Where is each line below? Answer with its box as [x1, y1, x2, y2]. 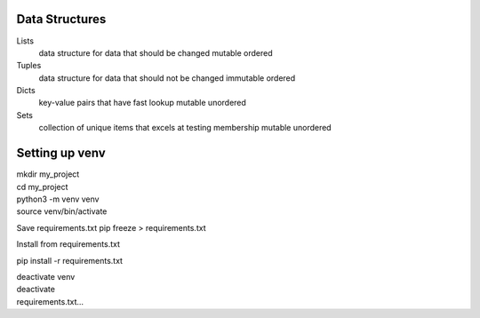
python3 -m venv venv [16, 194, 100, 204]
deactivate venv [16, 271, 76, 282]
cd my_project [16, 181, 68, 192]
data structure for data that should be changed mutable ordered [38, 47, 273, 58]
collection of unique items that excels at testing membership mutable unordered [38, 123, 332, 133]
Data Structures [16, 12, 107, 27]
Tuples [16, 60, 42, 71]
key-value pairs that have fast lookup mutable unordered [38, 98, 246, 108]
